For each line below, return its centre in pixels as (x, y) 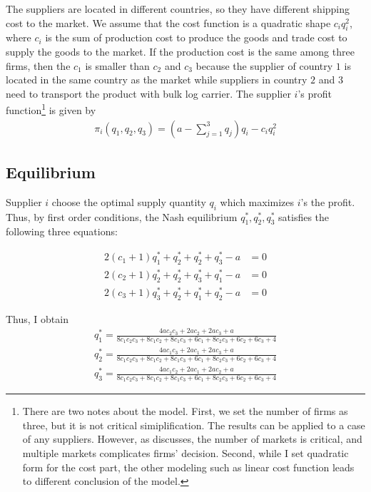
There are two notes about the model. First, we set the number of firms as (185, 411)
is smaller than (117, 65)
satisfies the (304, 216)
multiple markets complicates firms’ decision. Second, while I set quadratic (185, 453)
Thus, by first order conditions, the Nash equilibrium (122, 216)
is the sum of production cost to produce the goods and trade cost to (196, 37)
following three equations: (62, 231)
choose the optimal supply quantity (129, 201)
